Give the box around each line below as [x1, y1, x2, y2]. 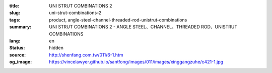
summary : [9, 24, 32, 30]
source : [9, 51, 26, 57]
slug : [9, 10, 20, 16]
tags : [9, 16, 21, 22]
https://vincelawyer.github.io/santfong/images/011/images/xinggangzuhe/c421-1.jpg [49, 59, 224, 65]
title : [9, 3, 20, 8]
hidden [49, 45, 64, 51]
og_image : [9, 59, 32, 65]
